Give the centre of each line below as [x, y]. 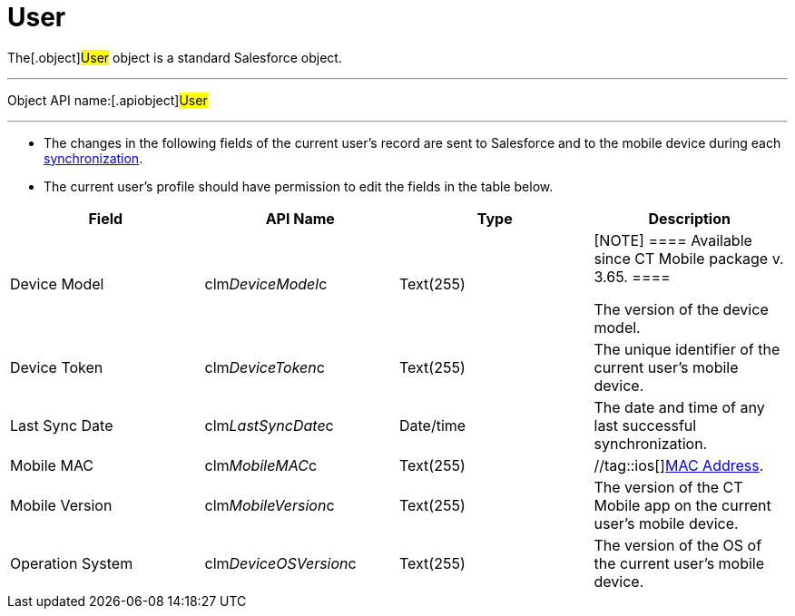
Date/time [433, 425]
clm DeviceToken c [265, 367]
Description [689, 218]
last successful [645, 425]
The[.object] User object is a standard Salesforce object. [175, 57]
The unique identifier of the [687, 349]
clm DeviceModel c [266, 284]
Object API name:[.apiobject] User [108, 100]
